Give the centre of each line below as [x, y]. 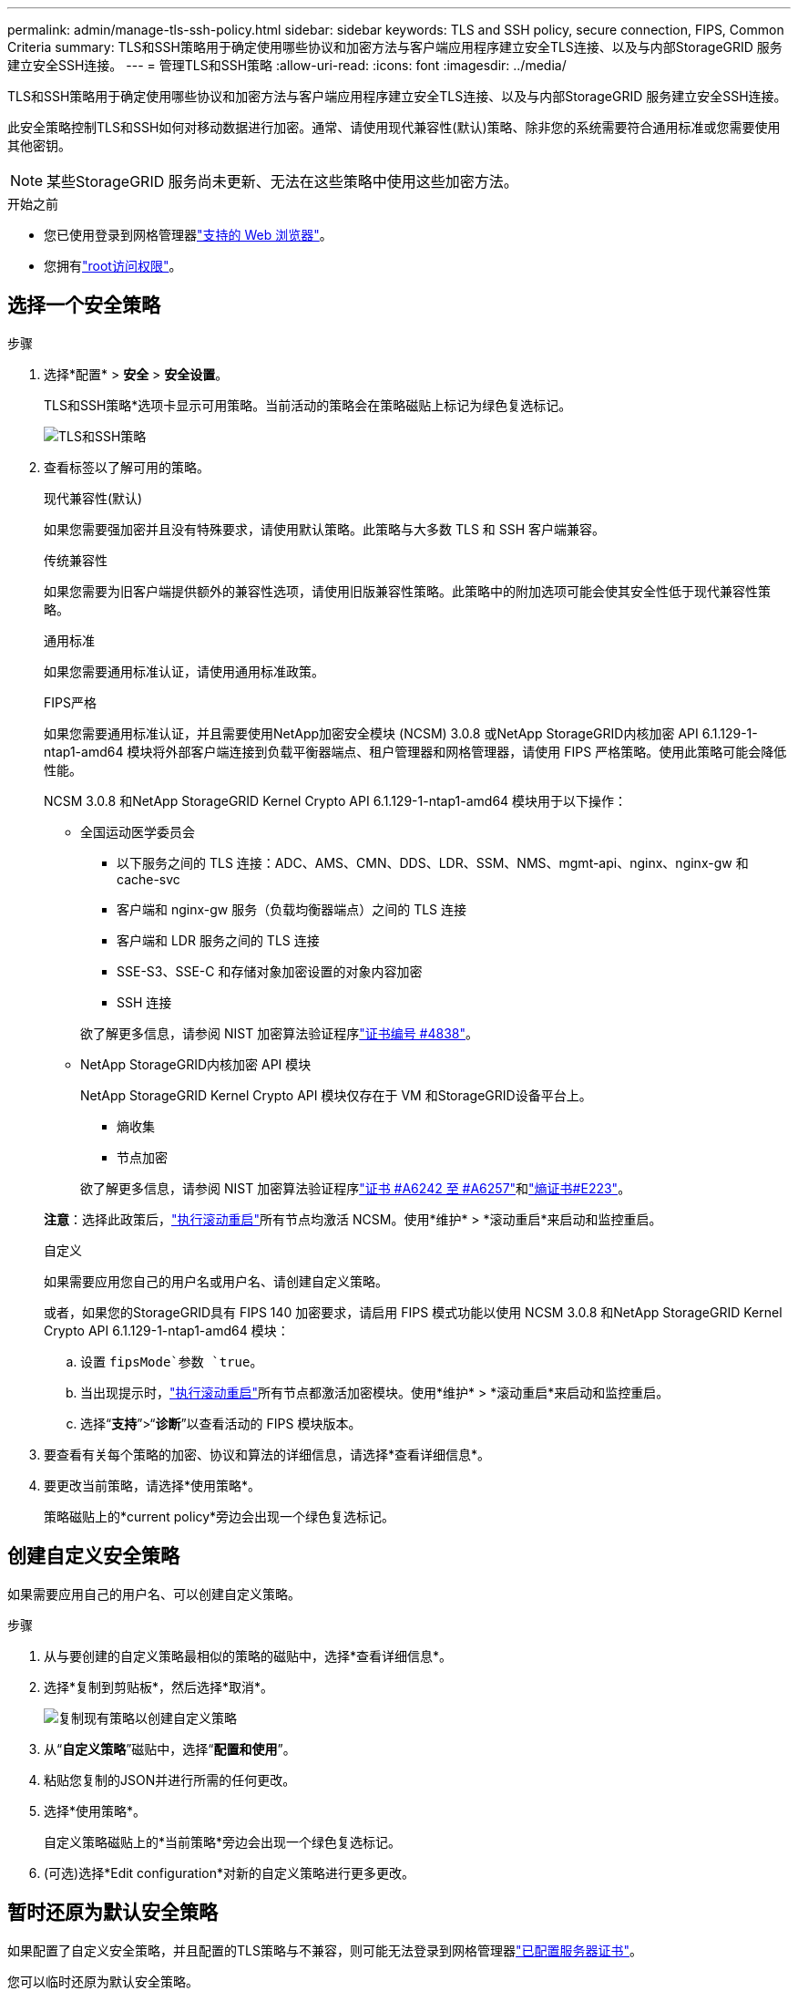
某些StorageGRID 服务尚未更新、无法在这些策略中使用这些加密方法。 [282, 181]
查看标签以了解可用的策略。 [127, 467]
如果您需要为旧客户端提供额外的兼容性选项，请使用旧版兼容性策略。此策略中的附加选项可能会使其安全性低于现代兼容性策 [407, 591]
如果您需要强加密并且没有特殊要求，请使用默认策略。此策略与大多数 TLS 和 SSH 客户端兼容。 [325, 529]
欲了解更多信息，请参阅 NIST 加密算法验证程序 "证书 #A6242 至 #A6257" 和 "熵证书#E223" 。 [356, 1188]
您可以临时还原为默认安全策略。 [103, 1981]
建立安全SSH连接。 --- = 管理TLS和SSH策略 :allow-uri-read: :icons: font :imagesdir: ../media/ [287, 65]
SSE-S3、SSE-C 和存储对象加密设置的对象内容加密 [270, 971]
